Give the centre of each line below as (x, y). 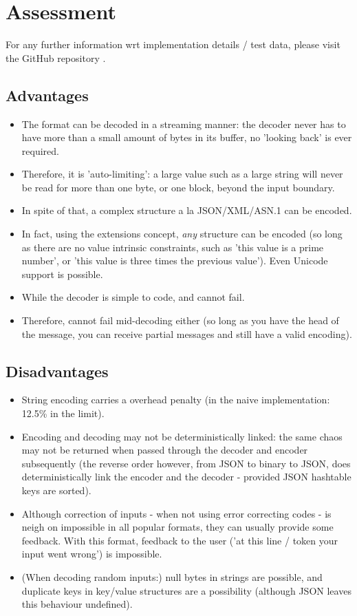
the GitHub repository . (56, 57)
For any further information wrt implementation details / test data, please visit (173, 44)
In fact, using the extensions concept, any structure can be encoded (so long (182, 234)
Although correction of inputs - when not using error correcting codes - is (176, 513)
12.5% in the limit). (63, 413)
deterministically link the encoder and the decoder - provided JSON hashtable (186, 477)
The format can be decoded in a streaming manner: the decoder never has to (184, 124)
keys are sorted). (56, 490)
